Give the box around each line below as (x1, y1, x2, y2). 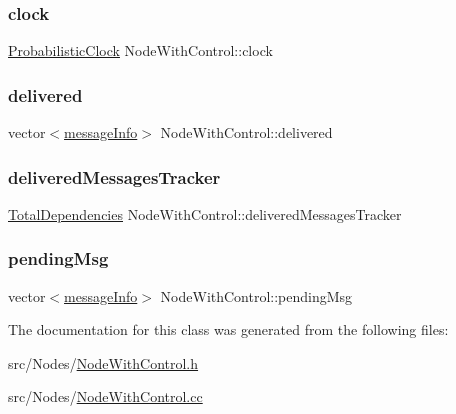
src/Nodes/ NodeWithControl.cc (8, 386, 203, 407)
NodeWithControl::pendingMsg (160, 285, 353, 306)
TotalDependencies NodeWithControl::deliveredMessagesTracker (8, 203, 402, 224)
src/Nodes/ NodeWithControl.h (8, 352, 199, 373)
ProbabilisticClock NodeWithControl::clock (8, 40, 273, 61)
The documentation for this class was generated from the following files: (8, 319, 449, 340)
